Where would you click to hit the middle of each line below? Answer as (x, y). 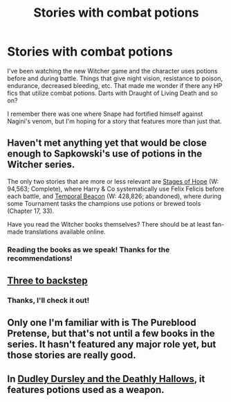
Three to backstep (47, 281)
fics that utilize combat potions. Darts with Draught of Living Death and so (112, 93)
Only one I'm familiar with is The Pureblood (102, 323)
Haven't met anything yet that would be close (107, 143)
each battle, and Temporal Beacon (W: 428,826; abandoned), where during (114, 196)
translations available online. (65, 231)
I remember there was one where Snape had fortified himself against (105, 114)
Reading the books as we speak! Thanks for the (89, 250)
